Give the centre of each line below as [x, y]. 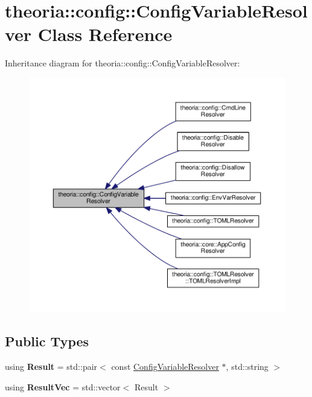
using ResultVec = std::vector [63, 386]
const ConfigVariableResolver [165, 367]
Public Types [47, 341]
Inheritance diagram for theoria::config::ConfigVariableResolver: [123, 63]
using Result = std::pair [51, 367]
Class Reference [105, 34]
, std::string [247, 367]
